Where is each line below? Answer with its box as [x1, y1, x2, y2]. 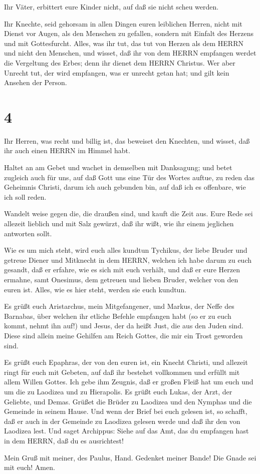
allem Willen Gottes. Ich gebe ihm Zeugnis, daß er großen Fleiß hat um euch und [4, 376, 253, 387]
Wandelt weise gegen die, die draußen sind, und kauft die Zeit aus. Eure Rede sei [4, 208, 253, 219]
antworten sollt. [4, 228, 52, 238]
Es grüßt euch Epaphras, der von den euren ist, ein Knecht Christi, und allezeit [4, 357, 248, 367]
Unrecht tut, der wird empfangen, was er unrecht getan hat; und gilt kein [4, 67, 229, 78]
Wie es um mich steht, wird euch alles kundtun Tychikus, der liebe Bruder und [4, 245, 247, 255]
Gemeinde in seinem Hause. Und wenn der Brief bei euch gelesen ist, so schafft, [4, 406, 247, 416]
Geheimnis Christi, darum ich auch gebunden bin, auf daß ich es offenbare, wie [4, 182, 246, 192]
